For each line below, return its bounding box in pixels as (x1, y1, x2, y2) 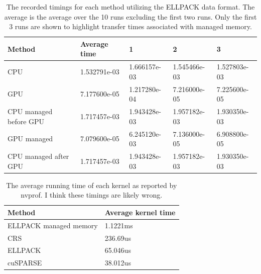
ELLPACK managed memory (8, 220, 98, 230)
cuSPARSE (8, 257, 42, 268)
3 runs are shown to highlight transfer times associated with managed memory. (9, 21, 252, 32)
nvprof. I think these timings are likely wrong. (21, 190, 163, 200)
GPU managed (8, 133, 53, 144)
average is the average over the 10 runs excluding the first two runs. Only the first (4, 11, 257, 22)
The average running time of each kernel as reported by (6, 179, 177, 190)
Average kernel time (104, 207, 176, 217)
